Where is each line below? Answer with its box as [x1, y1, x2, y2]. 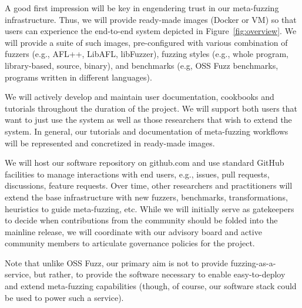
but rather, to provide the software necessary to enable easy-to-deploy [33, 268, 286, 280]
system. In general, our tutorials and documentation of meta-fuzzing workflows [5, 125, 288, 137]
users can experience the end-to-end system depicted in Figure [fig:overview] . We [5, 25, 297, 37]
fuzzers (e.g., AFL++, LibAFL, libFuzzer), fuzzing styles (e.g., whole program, [5, 48, 289, 60]
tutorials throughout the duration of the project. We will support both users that [5, 102, 298, 114]
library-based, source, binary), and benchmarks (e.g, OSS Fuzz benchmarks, [5, 59, 278, 71]
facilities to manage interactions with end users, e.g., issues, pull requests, [5, 168, 270, 180]
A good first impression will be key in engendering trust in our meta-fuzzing [5, 2, 279, 14]
